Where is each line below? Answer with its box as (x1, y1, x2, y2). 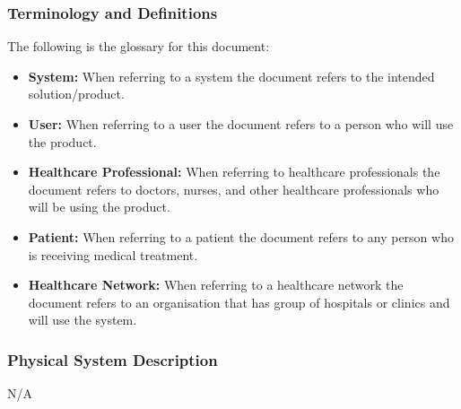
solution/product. (28, 84, 125, 103)
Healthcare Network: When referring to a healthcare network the (28, 275, 404, 294)
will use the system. (28, 310, 137, 329)
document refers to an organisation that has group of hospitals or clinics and (28, 292, 450, 311)
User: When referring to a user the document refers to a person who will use (28, 115, 454, 133)
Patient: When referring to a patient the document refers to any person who (28, 227, 454, 246)
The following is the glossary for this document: (7, 37, 270, 56)
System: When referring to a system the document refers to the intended (28, 66, 435, 85)
